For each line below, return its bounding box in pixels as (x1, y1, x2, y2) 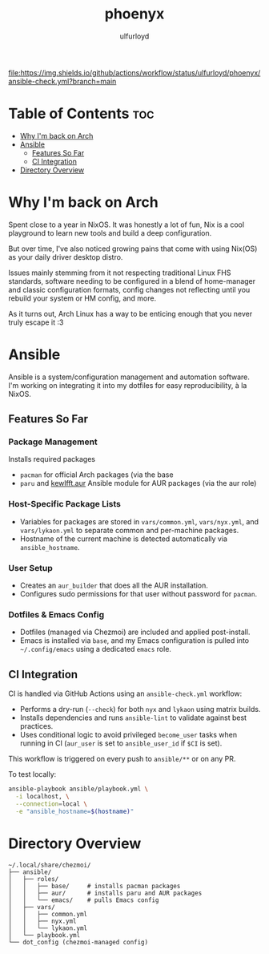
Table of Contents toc (8, 105, 155, 123)
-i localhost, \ (15, 793, 70, 801)
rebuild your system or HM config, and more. (8, 293, 157, 303)
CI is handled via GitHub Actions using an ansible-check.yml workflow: (8, 689, 243, 698)
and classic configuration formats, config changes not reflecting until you (8, 285, 251, 294)
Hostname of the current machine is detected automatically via (19, 534, 228, 544)
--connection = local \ (15, 799, 88, 808)
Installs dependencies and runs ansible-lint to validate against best (19, 713, 247, 722)
